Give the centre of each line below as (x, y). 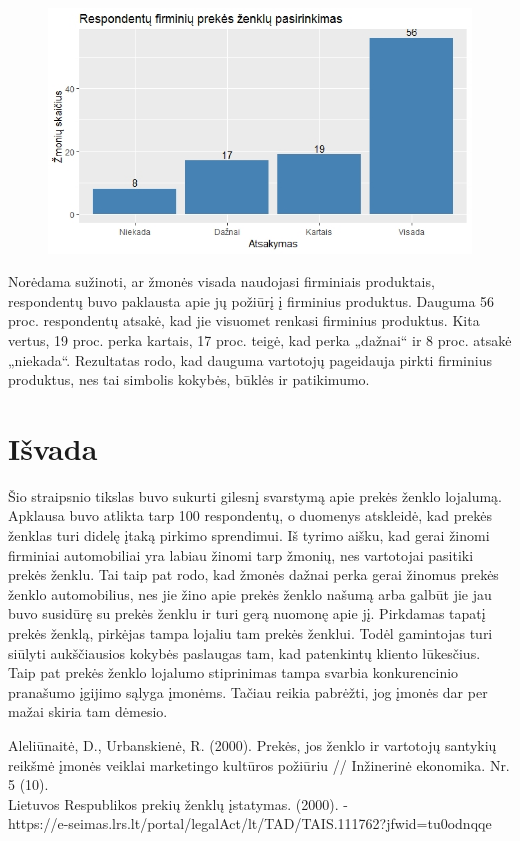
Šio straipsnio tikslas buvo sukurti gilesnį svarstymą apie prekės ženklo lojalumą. (255, 495)
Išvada (53, 447)
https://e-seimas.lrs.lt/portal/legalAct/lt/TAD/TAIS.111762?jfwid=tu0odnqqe (250, 823)
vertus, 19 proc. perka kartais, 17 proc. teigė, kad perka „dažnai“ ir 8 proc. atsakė (260, 339)
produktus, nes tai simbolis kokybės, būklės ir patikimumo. (189, 379)
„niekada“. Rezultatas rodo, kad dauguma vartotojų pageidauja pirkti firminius (250, 359)
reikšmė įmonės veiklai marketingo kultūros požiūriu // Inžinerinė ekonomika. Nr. (259, 764)
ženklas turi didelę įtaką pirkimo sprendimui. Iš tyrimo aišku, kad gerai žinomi (249, 535)
